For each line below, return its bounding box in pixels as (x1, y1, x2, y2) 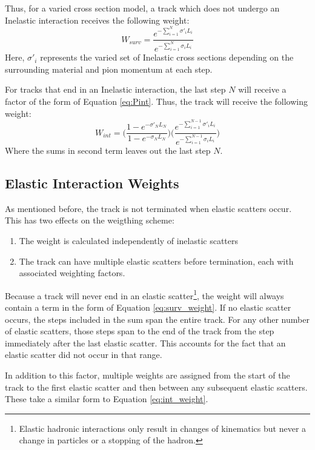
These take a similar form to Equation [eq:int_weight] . (5, 392, 208, 405)
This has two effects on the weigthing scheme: (5, 214, 174, 227)
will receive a (238, 83, 287, 96)
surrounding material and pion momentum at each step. (5, 62, 213, 75)
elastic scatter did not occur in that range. (5, 348, 162, 361)
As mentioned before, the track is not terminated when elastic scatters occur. (5, 202, 292, 214)
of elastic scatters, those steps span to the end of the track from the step (5, 325, 274, 337)
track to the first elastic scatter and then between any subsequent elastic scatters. (5, 380, 308, 393)
